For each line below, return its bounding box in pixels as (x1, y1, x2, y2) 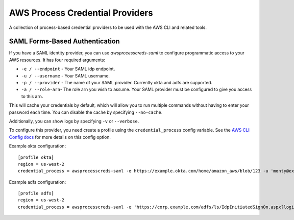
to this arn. (21, 93, 44, 99)
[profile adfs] (18, 191, 54, 196)
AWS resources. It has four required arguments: (9, 57, 105, 63)
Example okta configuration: (9, 143, 66, 149)
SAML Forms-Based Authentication (9, 37, 120, 46)
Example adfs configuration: (9, 179, 66, 185)
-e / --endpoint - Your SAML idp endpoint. (21, 66, 115, 72)
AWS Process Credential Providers (9, 7, 153, 18)
